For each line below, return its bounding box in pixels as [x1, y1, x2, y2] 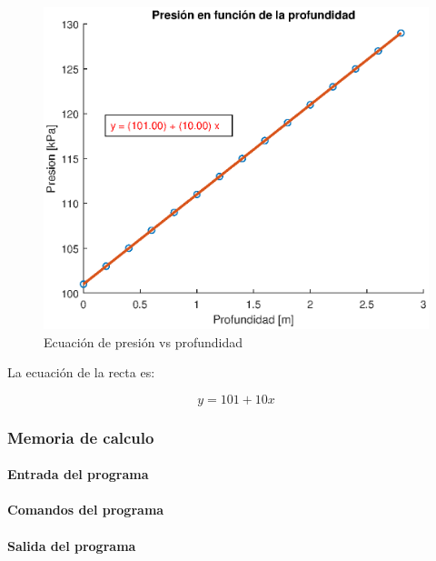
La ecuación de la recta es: [7, 363, 155, 382]
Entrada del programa [7, 465, 149, 484]
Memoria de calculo [7, 426, 154, 448]
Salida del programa [7, 536, 136, 555]
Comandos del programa [7, 500, 164, 519]
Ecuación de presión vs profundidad [44, 332, 243, 351]
